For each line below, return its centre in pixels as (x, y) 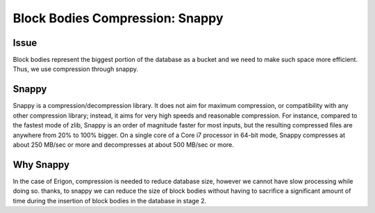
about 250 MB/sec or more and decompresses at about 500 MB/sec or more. (123, 144)
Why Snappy (41, 165)
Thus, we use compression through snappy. (76, 69)
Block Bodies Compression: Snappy (118, 18)
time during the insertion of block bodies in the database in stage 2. (110, 200)
